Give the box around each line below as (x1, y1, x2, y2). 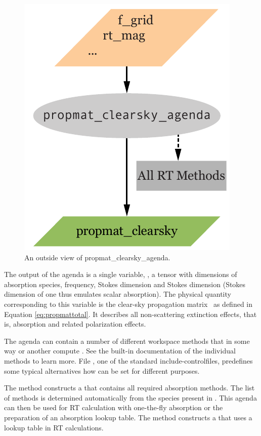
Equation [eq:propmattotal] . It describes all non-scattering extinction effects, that (4, 308, 257, 319)
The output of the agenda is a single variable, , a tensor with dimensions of (4, 269, 237, 280)
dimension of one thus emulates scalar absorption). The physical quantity (4, 289, 231, 299)
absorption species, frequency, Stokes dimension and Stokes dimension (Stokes (4, 279, 246, 289)
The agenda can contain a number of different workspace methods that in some (4, 335, 250, 346)
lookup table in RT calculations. (4, 422, 104, 432)
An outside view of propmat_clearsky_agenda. (24, 252, 170, 262)
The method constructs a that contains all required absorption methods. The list (4, 382, 255, 393)
